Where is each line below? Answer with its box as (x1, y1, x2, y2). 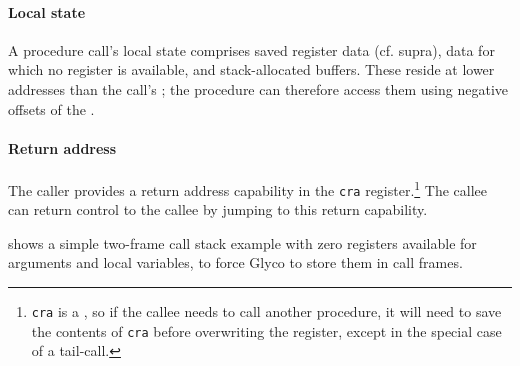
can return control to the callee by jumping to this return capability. (8, 199, 428, 220)
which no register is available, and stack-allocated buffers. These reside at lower (8, 59, 495, 80)
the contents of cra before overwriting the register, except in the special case (31, 320, 502, 341)
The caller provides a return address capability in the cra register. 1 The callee (8, 176, 488, 200)
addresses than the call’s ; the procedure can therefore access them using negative (8, 78, 509, 99)
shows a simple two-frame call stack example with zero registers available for (8, 232, 477, 253)
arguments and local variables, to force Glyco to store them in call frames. (8, 252, 463, 273)
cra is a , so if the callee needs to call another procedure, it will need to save (31, 301, 502, 322)
